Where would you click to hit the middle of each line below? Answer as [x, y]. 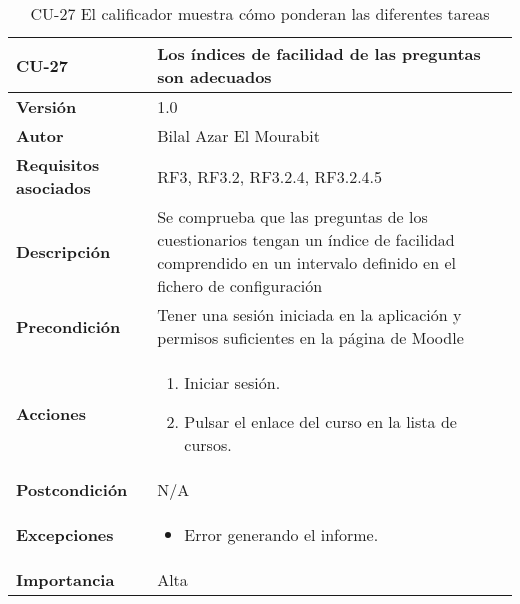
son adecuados [214, 76]
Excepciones [65, 534]
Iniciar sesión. [232, 382]
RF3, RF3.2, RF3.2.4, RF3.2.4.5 [270, 176]
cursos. [208, 444]
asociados [53, 187]
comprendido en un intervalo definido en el [306, 262]
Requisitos [58, 164]
